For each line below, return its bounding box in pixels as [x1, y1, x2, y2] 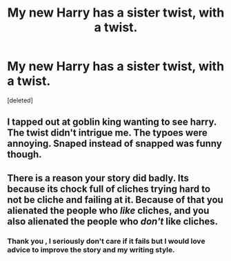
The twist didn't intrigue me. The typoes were [7, 127, 208, 139]
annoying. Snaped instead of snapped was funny [7, 138, 222, 150]
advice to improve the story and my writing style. [7, 244, 175, 254]
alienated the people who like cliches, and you [7, 204, 210, 216]
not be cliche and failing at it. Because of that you [7, 194, 224, 206]
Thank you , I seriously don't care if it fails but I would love [7, 236, 205, 246]
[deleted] [7, 96, 33, 105]
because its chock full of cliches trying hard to [7, 183, 211, 195]
